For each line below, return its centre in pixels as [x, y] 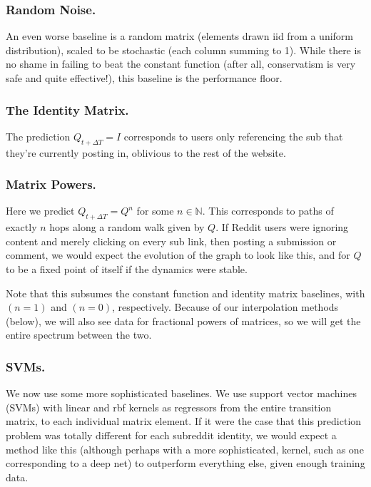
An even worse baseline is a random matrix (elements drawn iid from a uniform [180, 36]
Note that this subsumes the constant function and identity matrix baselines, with [185, 293]
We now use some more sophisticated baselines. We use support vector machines [181, 393]
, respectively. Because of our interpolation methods [225, 307]
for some [155, 211]
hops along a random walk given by [127, 227]
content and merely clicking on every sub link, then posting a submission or [171, 241]
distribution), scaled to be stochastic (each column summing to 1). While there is [183, 50]
